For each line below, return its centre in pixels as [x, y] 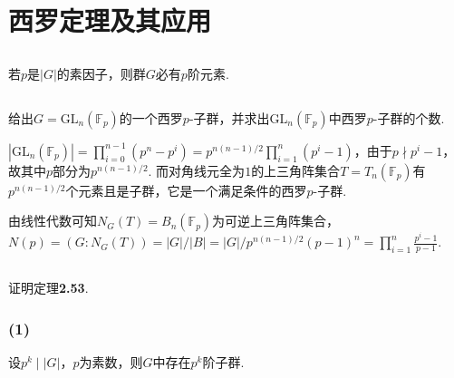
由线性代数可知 [53, 221]
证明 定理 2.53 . [48, 288]
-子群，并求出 [229, 117]
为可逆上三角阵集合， [276, 221]
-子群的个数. [409, 117]
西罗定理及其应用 [110, 20]
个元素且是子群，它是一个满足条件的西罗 [186, 190]
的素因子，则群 [101, 73]
